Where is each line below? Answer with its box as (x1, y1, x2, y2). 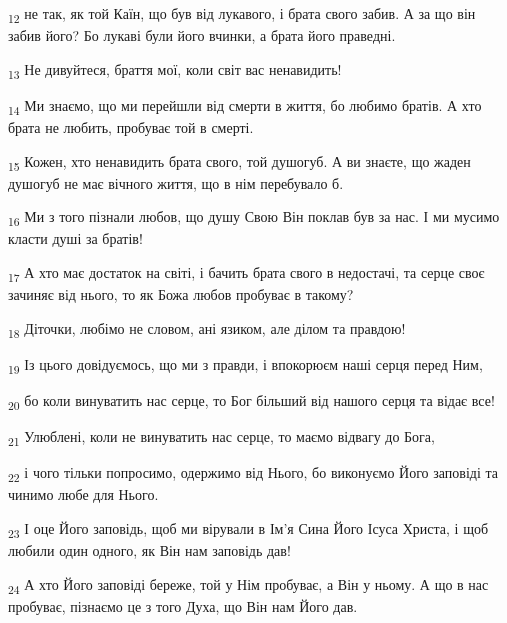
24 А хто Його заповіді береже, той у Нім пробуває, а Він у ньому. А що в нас (8, 573, 489, 597)
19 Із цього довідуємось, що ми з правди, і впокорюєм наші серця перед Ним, (8, 353, 483, 377)
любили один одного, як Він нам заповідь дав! (8, 540, 291, 561)
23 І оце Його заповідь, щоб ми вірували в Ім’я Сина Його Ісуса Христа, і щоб (8, 517, 489, 541)
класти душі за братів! (8, 228, 143, 249)
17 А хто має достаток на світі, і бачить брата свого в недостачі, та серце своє (8, 262, 485, 285)
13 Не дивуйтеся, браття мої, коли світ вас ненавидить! (8, 58, 342, 82)
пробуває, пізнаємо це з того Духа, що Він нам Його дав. (8, 595, 358, 616)
